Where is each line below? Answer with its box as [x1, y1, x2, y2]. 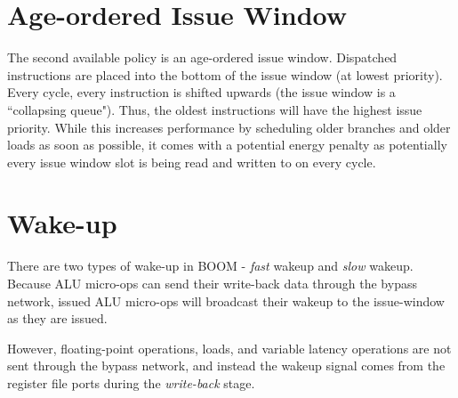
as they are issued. [7, 309, 108, 328]
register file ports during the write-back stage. [7, 373, 255, 392]
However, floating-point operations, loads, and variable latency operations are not [7, 338, 452, 357]
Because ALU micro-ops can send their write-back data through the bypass [7, 274, 417, 292]
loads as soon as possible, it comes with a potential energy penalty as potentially [7, 135, 447, 154]
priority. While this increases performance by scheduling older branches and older [7, 118, 451, 136]
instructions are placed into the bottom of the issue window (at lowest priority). [7, 65, 443, 84]
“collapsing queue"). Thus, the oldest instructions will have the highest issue [7, 100, 422, 118]
